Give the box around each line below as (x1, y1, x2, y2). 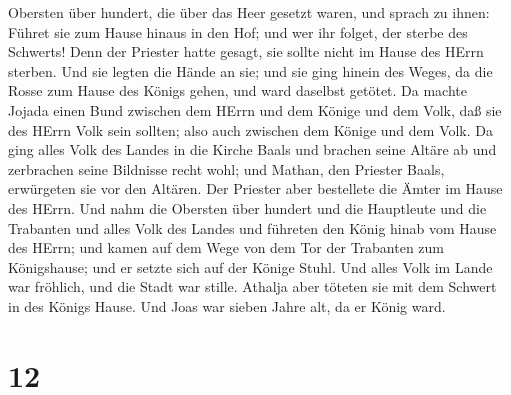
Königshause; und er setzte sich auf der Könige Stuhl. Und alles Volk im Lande (8, 256, 493, 277)
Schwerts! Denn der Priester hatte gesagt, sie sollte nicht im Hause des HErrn (8, 41, 484, 62)
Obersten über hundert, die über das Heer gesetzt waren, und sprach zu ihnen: (8, 2, 490, 22)
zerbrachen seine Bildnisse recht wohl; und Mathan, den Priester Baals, (8, 158, 445, 179)
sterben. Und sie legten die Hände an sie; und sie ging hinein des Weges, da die (8, 60, 493, 81)
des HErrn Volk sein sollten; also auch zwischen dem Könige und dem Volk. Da (8, 119, 493, 140)
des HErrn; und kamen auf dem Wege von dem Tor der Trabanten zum (8, 237, 445, 258)
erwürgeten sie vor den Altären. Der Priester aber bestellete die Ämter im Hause (8, 178, 503, 199)
